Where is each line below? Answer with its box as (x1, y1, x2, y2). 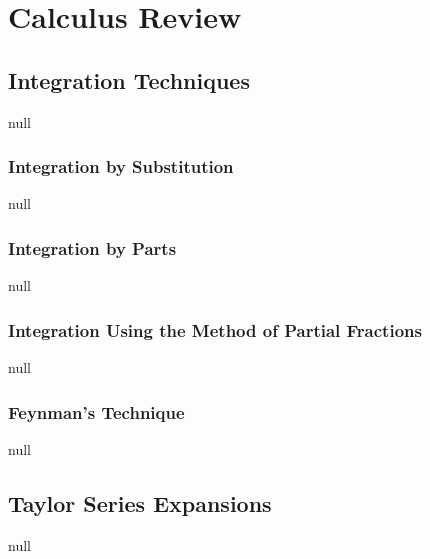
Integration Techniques (8, 64, 250, 95)
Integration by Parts (8, 235, 177, 260)
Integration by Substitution (8, 154, 234, 179)
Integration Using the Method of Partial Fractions (8, 317, 422, 342)
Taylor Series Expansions (8, 487, 272, 518)
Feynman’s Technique (8, 399, 185, 424)
